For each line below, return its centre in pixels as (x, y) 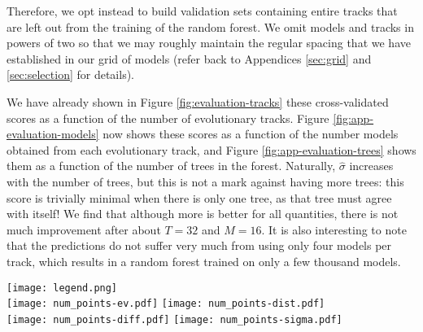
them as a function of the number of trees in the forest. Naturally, (171, 166)
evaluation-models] (53, 134)
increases (371, 166)
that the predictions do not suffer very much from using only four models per (199, 245)
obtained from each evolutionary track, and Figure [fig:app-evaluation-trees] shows (211, 149)
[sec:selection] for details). (70, 74)
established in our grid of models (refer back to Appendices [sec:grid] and (189, 58)
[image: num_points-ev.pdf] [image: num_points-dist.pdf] (166, 304)
